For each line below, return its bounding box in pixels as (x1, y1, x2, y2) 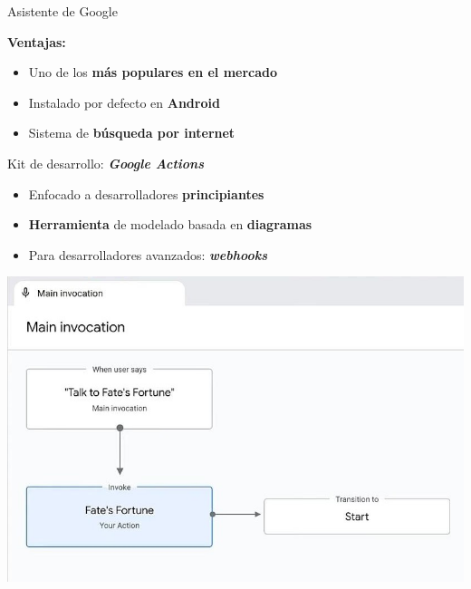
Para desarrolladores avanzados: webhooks (28, 245, 268, 264)
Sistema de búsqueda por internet (28, 123, 235, 142)
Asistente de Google (7, 2, 118, 20)
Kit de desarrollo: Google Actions (7, 153, 204, 172)
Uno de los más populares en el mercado (28, 63, 278, 82)
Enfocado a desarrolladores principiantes (28, 184, 264, 203)
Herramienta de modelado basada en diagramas (28, 215, 312, 234)
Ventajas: (7, 32, 66, 51)
